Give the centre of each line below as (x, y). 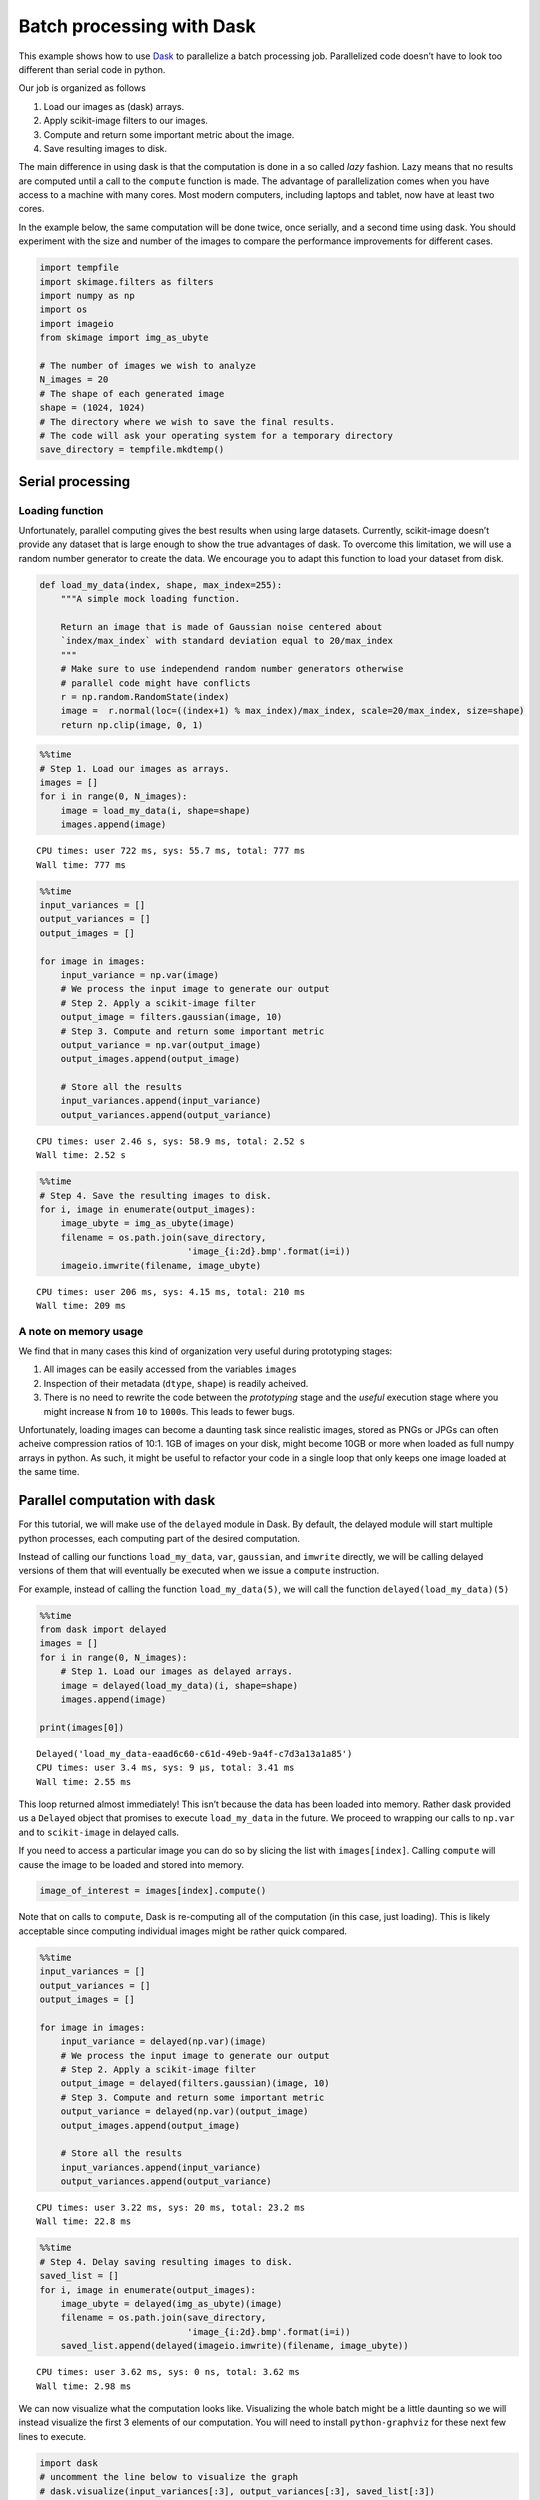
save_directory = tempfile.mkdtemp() (132, 449)
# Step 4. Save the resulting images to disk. (155, 1195)
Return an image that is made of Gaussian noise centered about (221, 626)
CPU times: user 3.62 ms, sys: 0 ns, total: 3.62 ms (168, 2372)
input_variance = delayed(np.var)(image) (163, 2041)
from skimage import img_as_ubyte (124, 338)
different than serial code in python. (92, 69)
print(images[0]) (82, 1727)
